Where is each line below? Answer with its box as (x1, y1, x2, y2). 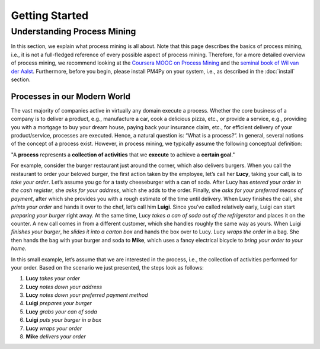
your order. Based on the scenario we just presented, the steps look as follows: (11, 264, 204, 271)
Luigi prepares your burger (25, 300, 92, 307)
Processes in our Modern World (11, 91, 130, 101)
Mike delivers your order (25, 333, 86, 340)
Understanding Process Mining (11, 26, 136, 37)
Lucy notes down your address (25, 283, 103, 290)
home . (11, 245, 27, 252)
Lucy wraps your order (25, 325, 82, 332)
